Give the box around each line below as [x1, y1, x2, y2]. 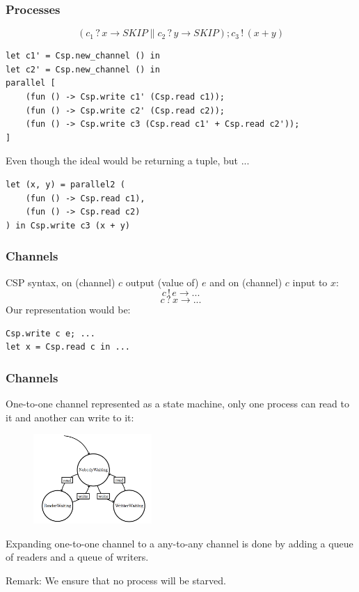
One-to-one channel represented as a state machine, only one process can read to [6, 396, 349, 411]
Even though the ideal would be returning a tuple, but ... [6, 153, 250, 168]
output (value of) [125, 274, 199, 289]
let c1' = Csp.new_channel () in [6, 51, 160, 61]
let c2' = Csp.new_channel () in [6, 64, 160, 75]
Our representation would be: [6, 302, 131, 317]
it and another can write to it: [6, 410, 134, 424]
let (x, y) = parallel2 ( [6, 179, 125, 189]
